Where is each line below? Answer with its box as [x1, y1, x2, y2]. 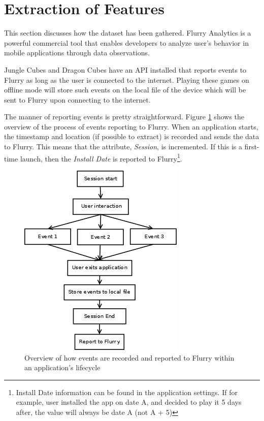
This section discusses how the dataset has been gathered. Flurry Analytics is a [4, 27, 251, 38]
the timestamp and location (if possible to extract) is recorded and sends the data [4, 131, 259, 142]
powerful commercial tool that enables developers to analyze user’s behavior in [4, 37, 249, 48]
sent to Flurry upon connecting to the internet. [4, 94, 151, 105]
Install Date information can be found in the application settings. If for [16, 386, 238, 397]
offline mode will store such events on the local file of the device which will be [4, 84, 246, 95]
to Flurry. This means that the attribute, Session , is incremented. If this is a [4, 141, 242, 152]
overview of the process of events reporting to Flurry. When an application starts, [4, 121, 258, 132]
